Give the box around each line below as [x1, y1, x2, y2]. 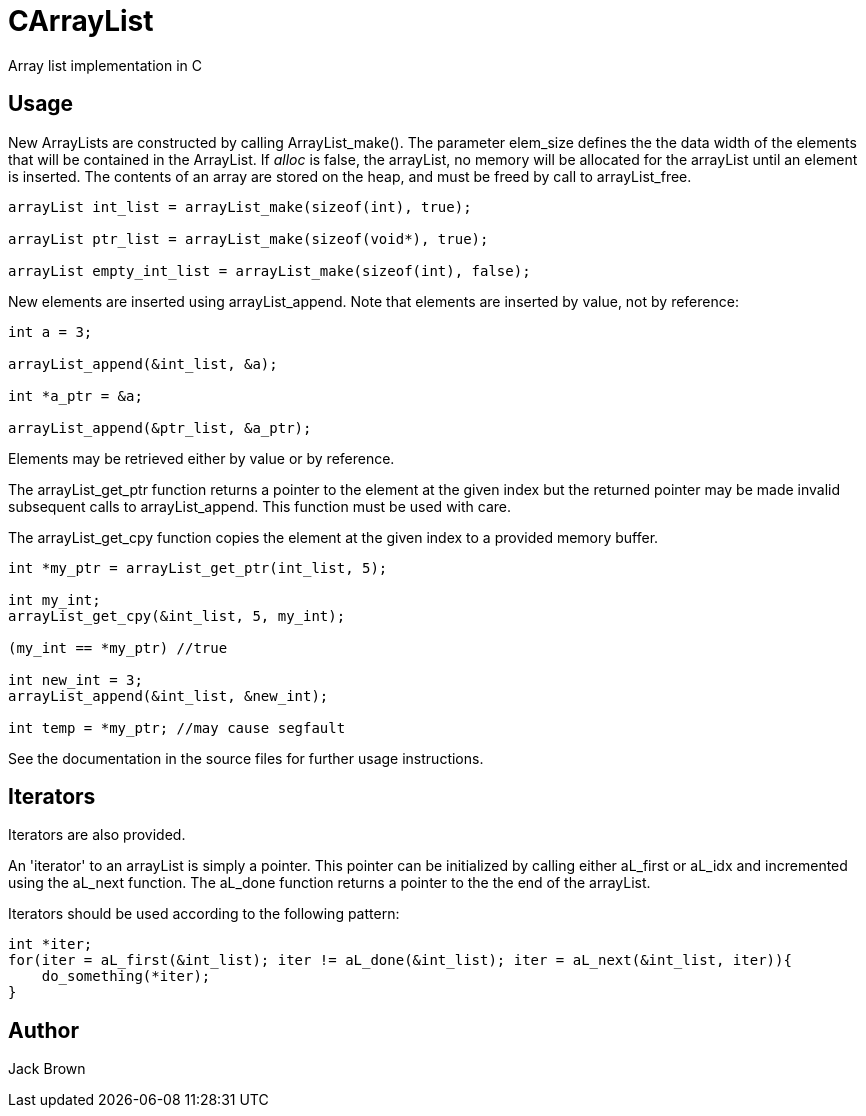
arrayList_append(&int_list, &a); [8, 355, 278, 372]
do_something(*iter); [41, 968, 211, 985]
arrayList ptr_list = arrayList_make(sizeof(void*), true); [8, 230, 489, 247]
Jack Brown [8, 1060, 86, 1078]
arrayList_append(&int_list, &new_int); [8, 687, 329, 704]
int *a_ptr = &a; [8, 387, 143, 404]
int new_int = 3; [8, 671, 143, 688]
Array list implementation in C [8, 56, 202, 74]
